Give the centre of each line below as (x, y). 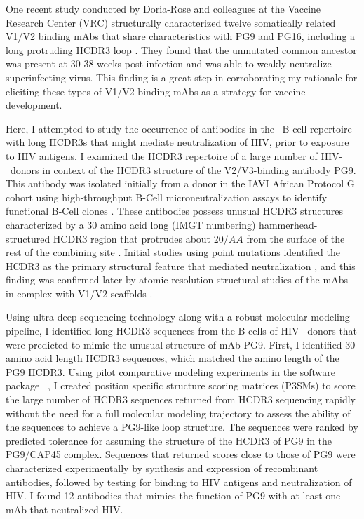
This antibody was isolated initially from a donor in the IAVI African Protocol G (180, 183)
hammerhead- (288, 224)
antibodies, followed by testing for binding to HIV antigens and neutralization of (179, 481)
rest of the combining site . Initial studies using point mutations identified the (173, 252)
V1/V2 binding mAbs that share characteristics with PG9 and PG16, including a (181, 36)
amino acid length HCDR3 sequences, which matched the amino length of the (173, 358)
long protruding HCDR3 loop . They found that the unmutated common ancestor (181, 49)
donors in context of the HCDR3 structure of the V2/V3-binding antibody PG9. (183, 169)
